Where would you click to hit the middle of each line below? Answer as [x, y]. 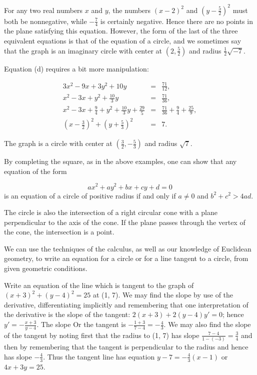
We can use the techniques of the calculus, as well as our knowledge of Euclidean [128, 248]
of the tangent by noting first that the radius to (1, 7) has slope [102, 335]
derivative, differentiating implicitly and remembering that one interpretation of [126, 304]
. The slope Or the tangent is [81, 324]
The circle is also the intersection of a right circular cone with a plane [111, 212]
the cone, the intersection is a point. [59, 232]
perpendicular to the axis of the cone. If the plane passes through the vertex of [125, 222]
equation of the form [35, 171]
